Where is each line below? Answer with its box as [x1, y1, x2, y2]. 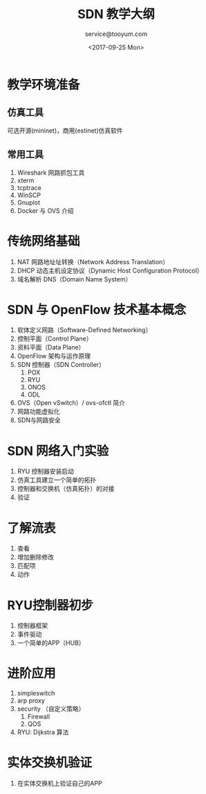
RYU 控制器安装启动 [17, 467, 75, 476]
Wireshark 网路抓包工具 [17, 168, 85, 177]
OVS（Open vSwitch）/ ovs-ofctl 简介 [17, 399, 126, 407]
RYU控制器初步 [7, 597, 93, 613]
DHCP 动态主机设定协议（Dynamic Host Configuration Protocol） [17, 266, 203, 275]
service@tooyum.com [84, 29, 148, 38]
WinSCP [17, 191, 41, 199]
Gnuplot [17, 198, 40, 207]
